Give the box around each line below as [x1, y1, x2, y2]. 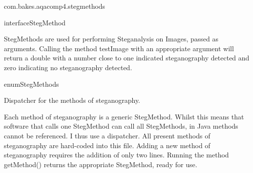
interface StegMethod [4, 17, 66, 27]
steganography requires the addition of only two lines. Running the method [4, 150, 229, 160]
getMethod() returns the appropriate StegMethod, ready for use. [4, 159, 197, 169]
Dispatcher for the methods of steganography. [4, 95, 141, 105]
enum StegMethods [4, 78, 59, 89]
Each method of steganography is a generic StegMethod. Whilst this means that [4, 111, 244, 121]
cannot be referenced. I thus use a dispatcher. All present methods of [4, 130, 211, 140]
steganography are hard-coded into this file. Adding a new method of [4, 140, 211, 150]
